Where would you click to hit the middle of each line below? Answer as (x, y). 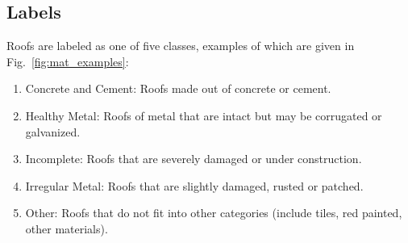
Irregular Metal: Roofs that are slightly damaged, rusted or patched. (194, 185)
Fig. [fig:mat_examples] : (68, 61)
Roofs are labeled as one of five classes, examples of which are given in (181, 46)
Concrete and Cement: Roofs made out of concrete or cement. (178, 88)
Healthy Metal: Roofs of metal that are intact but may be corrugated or (204, 115)
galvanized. (53, 131)
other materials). (67, 228)
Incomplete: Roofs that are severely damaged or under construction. (194, 159)
